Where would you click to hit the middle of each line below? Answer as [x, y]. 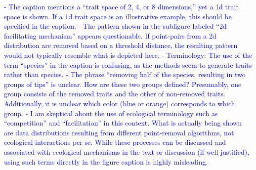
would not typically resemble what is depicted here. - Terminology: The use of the [128, 55]
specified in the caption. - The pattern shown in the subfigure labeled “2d [115, 26]
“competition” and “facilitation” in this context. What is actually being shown [123, 123]
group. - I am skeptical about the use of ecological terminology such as [111, 113]
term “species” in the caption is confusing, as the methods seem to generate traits [128, 64]
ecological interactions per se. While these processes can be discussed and [115, 142]
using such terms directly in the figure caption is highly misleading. [106, 161]
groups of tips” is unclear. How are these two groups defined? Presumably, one [123, 84]
